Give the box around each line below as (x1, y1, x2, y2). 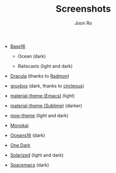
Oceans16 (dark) (10, 132, 45, 138)
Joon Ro (74, 20, 92, 26)
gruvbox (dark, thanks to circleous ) (10, 83, 84, 89)
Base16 (10, 43, 26, 49)
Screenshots (55, 3, 111, 15)
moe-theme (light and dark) (10, 112, 69, 118)
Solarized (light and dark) (10, 152, 64, 158)
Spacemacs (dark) (10, 162, 50, 168)
